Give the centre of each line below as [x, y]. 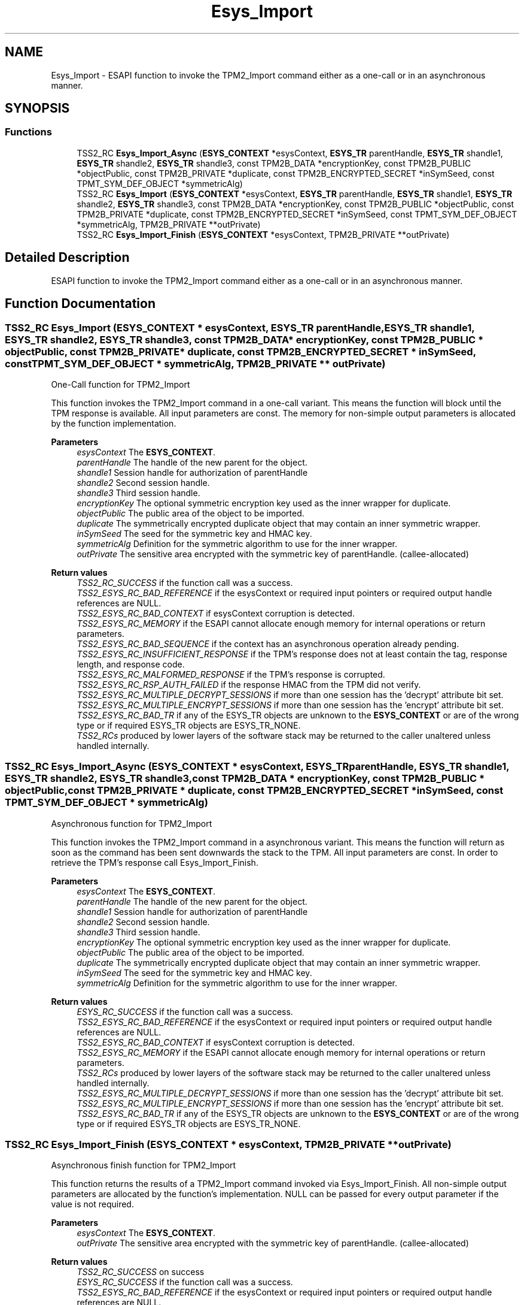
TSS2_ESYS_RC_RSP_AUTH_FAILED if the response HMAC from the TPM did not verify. [249, 684]
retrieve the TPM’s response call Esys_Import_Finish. [155, 862]
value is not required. [92, 1204]
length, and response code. [131, 664]
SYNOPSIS [37, 108]
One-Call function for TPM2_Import [121, 384]
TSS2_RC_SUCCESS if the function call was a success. [185, 582]
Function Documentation [80, 304]
